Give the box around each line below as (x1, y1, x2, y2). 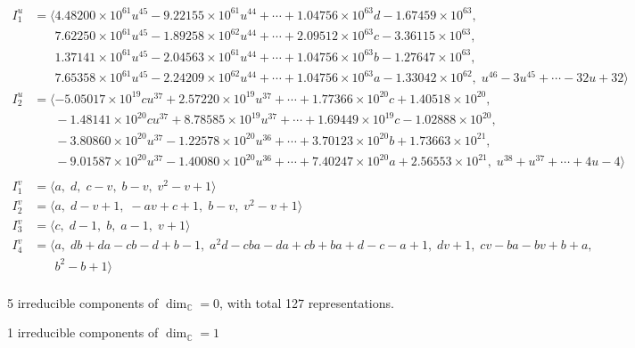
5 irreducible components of (7, 293, 159, 312)
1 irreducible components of (7, 323, 159, 342)
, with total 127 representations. (219, 293, 394, 312)
